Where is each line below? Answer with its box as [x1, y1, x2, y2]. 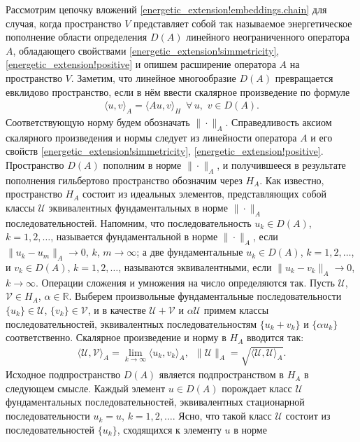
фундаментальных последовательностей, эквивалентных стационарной [6, 394, 305, 409]
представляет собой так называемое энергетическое [133, 15, 352, 30]
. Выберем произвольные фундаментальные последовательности [69, 289, 342, 303]
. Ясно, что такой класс [172, 408, 272, 423]
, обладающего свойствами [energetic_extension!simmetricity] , [13, 43, 280, 57]
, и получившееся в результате [217, 157, 346, 172]
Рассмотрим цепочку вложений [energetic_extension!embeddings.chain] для [6, 2, 327, 16]
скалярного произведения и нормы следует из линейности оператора [6, 130, 297, 144]
